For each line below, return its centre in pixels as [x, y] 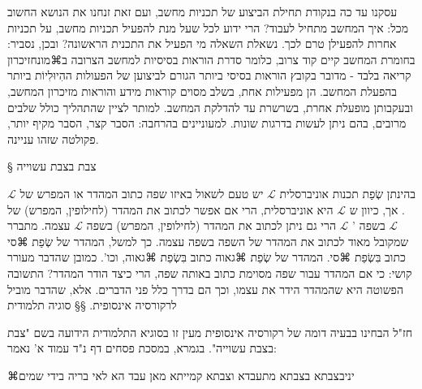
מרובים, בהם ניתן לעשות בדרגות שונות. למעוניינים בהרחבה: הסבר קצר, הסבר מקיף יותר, [207, 123]
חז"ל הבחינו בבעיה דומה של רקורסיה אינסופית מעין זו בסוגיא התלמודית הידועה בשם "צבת [210, 332]
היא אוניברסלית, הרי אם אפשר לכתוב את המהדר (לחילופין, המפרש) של [170, 209]
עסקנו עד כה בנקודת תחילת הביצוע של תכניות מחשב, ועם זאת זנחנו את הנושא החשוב [202, 11]
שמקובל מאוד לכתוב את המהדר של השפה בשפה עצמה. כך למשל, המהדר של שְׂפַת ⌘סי [208, 241]
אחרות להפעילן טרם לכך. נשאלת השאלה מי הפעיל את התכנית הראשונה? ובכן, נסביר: [202, 43]
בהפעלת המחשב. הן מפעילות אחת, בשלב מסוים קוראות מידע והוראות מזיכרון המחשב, [202, 91]
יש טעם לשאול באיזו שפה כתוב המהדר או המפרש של [142, 193]
